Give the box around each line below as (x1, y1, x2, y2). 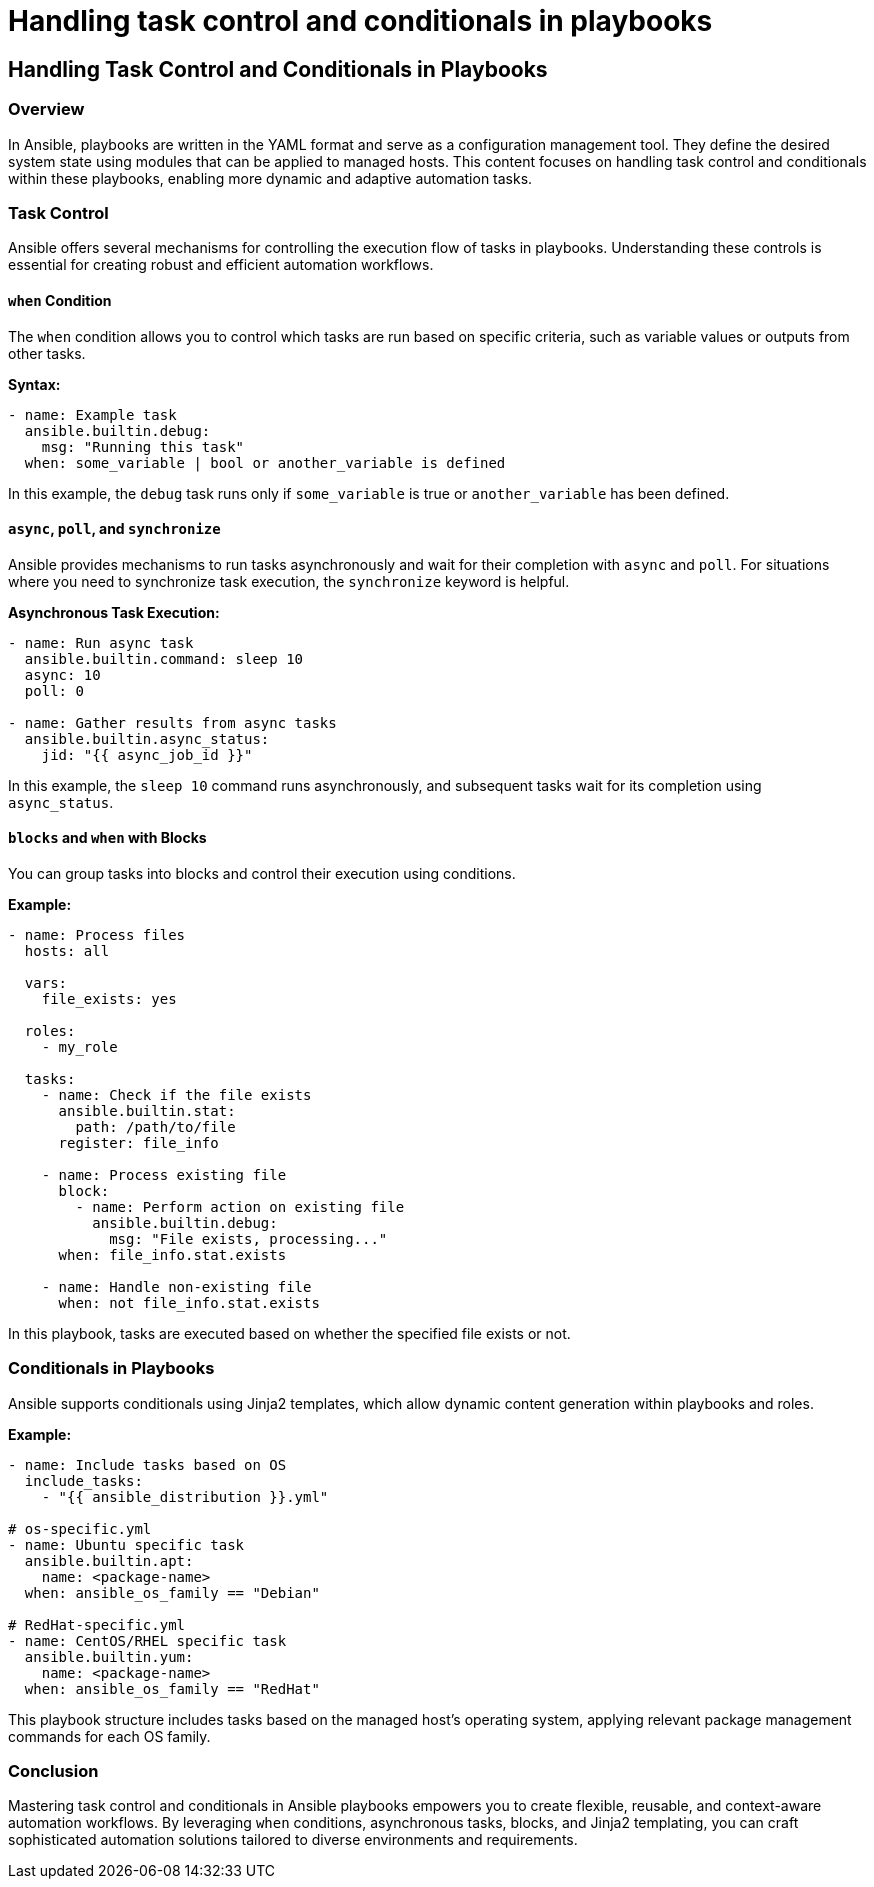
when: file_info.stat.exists (58, 1246, 287, 1263)
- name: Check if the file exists (41, 1086, 312, 1103)
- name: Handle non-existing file (41, 1278, 312, 1295)
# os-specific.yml (8, 1520, 152, 1537)
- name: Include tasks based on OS (8, 1456, 287, 1473)
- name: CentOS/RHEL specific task (8, 1632, 287, 1649)
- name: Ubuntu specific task (8, 1536, 245, 1553)
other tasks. (8, 344, 86, 362)
